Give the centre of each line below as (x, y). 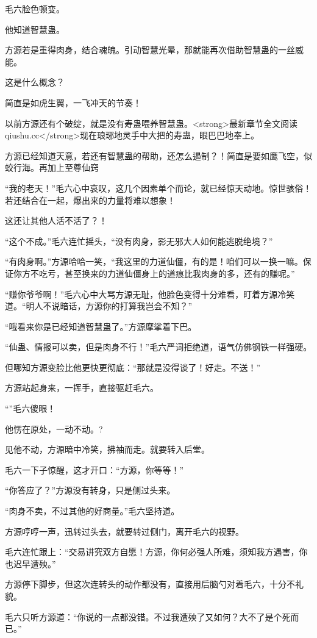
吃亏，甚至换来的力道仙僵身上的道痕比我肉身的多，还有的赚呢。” (167, 273)
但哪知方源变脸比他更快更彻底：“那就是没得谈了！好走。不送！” (133, 367)
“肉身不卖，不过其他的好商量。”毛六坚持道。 (92, 511)
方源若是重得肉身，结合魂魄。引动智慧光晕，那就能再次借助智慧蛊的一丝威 (154, 50)
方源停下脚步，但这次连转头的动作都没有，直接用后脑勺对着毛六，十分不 (150, 584)
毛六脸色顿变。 (35, 9)
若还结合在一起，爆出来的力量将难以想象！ (90, 200)
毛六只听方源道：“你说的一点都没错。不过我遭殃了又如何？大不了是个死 (148, 616)
